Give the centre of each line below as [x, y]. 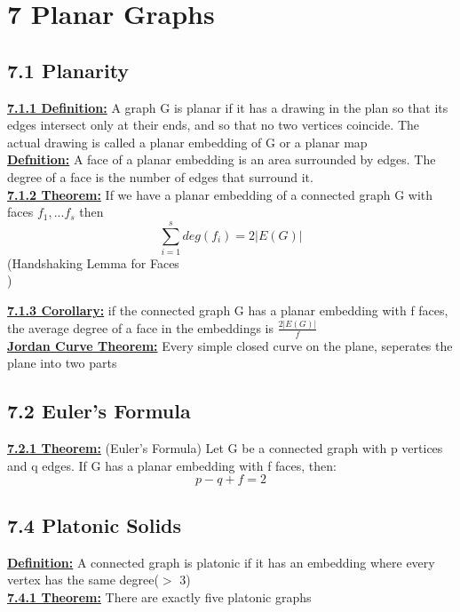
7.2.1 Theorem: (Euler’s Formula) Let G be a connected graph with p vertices [225, 448]
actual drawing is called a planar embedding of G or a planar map [187, 142]
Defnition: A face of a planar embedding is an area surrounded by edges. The [222, 159]
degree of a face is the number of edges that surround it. [160, 176]
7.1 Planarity [68, 70]
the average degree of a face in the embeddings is [141, 327]
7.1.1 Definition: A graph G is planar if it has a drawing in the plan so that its [228, 107]
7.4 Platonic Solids [95, 525]
